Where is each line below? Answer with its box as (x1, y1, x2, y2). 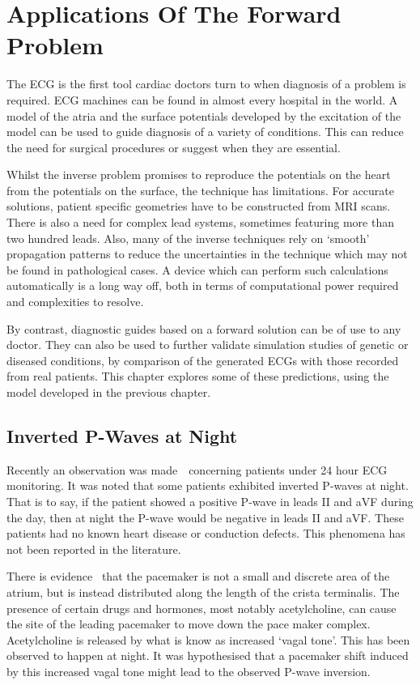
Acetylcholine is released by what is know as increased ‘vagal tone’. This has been (6, 631, 410, 648)
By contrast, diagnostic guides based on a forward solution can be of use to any (6, 320, 401, 337)
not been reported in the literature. (6, 540, 181, 557)
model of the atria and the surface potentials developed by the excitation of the (6, 107, 401, 124)
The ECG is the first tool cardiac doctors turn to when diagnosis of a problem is (6, 75, 406, 92)
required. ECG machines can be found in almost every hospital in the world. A (6, 91, 398, 108)
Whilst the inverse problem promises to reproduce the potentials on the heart (6, 166, 391, 183)
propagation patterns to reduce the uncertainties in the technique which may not (6, 245, 408, 262)
